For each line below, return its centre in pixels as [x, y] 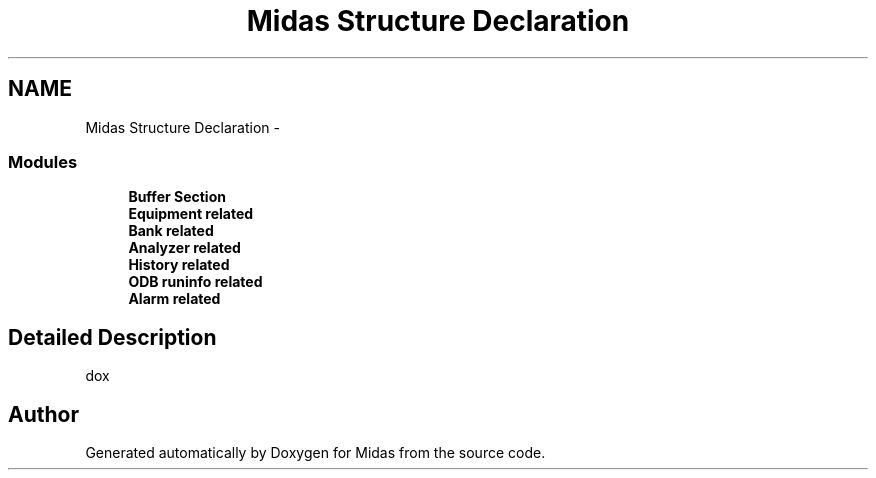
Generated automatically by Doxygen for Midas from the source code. [315, 453]
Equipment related [191, 214]
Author [43, 414]
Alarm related [174, 299]
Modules [43, 161]
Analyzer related [184, 248]
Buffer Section [177, 197]
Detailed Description [112, 337]
